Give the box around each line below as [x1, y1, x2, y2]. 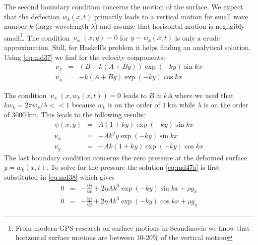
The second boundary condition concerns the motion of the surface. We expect [4, 1, 243, 11]
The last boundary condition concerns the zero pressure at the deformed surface [4, 152, 247, 162]
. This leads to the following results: [37, 109, 146, 119]
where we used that [175, 90, 234, 100]
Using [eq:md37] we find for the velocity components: [4, 51, 165, 62]
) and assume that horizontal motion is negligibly [95, 21, 245, 31]
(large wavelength [35, 21, 89, 31]
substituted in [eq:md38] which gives [4, 171, 115, 182]
